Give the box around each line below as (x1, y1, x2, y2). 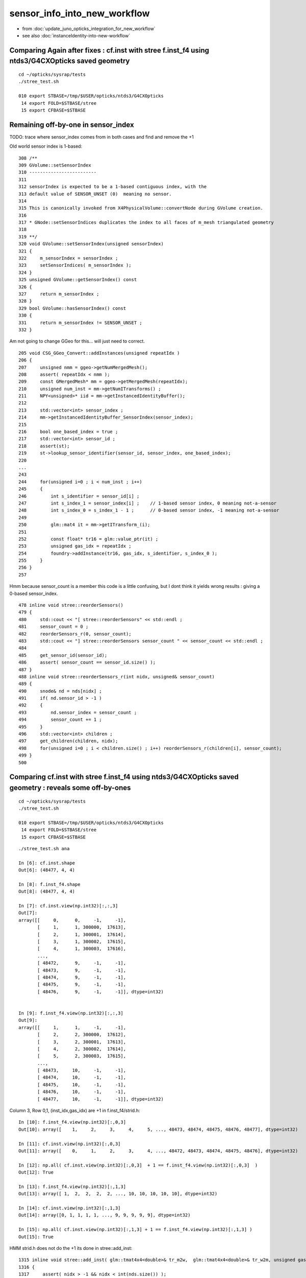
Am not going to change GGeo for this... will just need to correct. (9, 338, 145, 345)
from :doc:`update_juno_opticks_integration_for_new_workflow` (22, 26, 156, 32)
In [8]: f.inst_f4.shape (18, 881, 81, 887)
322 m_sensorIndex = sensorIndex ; (18, 256, 118, 261)
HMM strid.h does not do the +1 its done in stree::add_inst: (9, 1245, 133, 1251)
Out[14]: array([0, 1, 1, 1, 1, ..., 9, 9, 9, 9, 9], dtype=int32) (18, 1212, 191, 1218)
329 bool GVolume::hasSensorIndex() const (18, 305, 126, 311)
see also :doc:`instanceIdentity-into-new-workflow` (22, 32, 130, 38)
